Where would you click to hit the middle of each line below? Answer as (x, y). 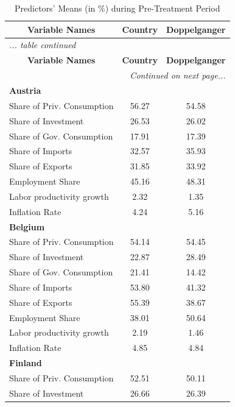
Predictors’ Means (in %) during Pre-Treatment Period (118, 8)
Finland (26, 363)
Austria (25, 90)
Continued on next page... (178, 75)
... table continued (43, 45)
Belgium (27, 226)
